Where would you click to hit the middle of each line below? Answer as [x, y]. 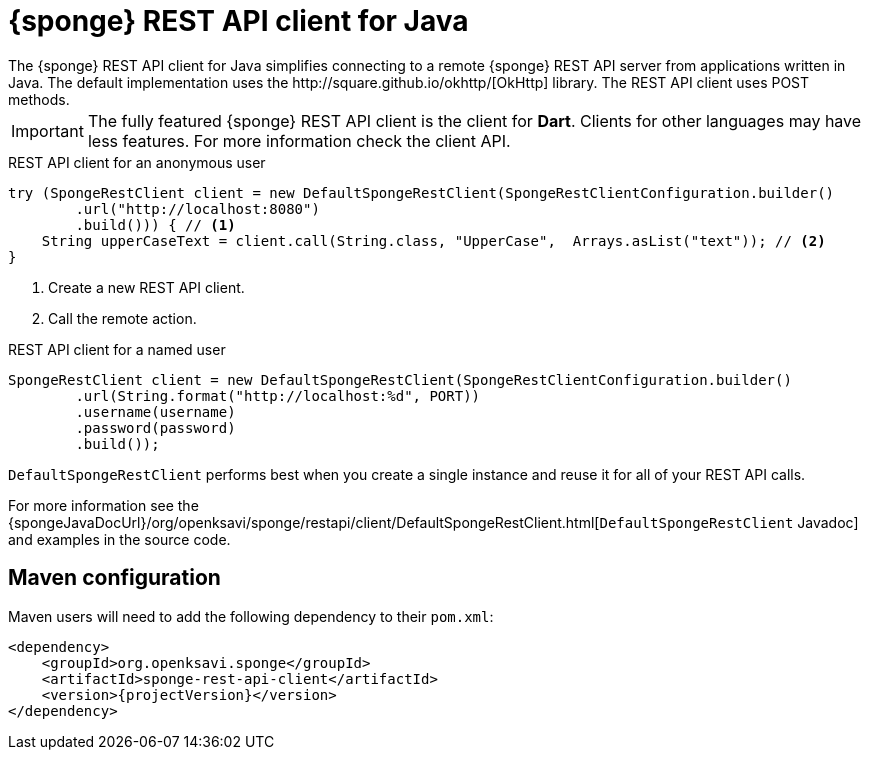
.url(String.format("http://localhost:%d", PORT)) [278, 395]
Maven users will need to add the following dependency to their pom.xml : [251, 616]
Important [47, 130]
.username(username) [155, 411]
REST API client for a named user [117, 349]
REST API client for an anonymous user [137, 162]
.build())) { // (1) [155, 224]
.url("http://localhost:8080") [197, 208]
